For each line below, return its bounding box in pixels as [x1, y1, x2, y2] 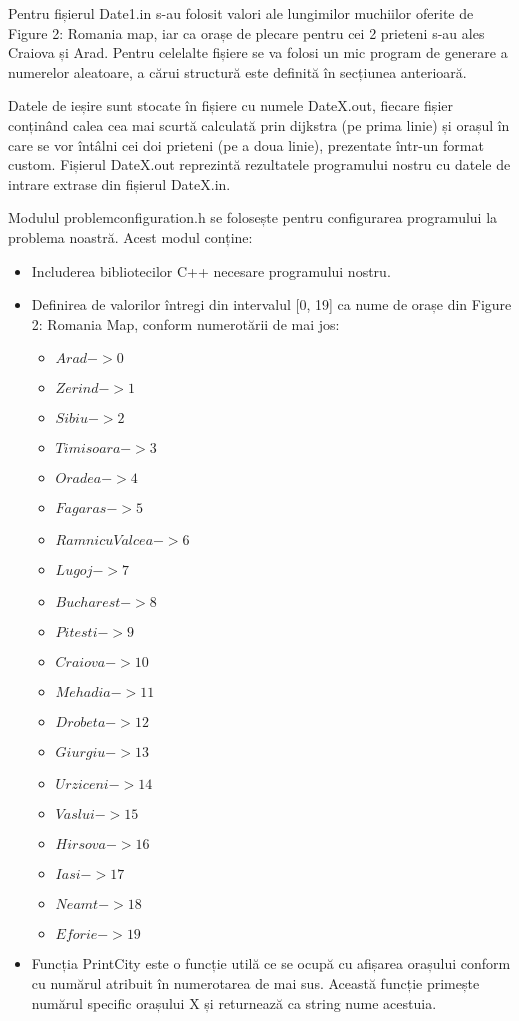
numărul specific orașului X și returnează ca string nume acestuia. [31, 992, 437, 1013]
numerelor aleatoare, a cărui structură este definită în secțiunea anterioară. [8, 61, 467, 82]
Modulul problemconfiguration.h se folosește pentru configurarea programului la [8, 207, 498, 228]
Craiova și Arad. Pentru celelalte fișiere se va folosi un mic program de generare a [8, 42, 508, 63]
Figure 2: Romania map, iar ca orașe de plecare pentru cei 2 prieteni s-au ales [8, 22, 485, 43]
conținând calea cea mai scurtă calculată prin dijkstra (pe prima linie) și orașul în [8, 114, 510, 135]
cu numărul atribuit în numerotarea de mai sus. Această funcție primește [31, 972, 480, 993]
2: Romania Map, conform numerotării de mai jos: [31, 313, 340, 334]
